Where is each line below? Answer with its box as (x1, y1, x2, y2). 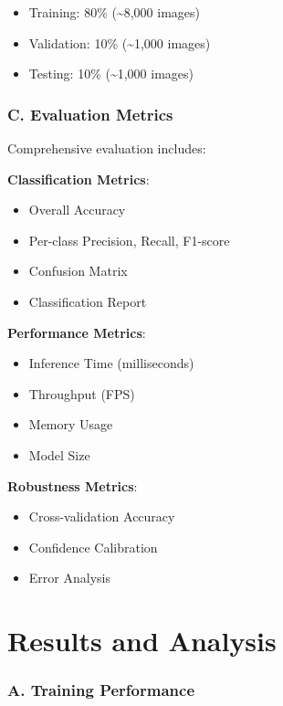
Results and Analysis (7, 622, 277, 659)
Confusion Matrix (28, 261, 128, 280)
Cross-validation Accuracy (28, 507, 175, 526)
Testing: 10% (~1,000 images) (28, 64, 194, 83)
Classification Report (28, 291, 147, 311)
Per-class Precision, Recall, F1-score (28, 230, 230, 249)
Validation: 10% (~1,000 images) (28, 33, 211, 52)
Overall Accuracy (28, 200, 126, 219)
